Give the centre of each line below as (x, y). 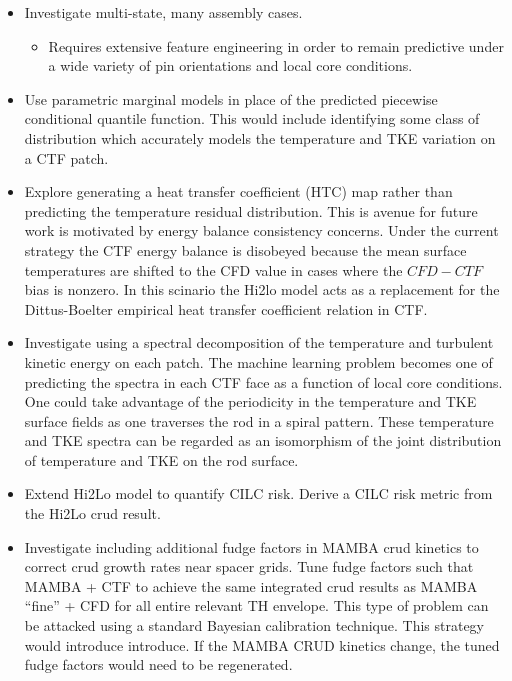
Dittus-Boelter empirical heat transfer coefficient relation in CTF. (226, 308)
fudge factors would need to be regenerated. (158, 664)
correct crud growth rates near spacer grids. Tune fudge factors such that (249, 566)
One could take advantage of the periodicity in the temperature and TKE (250, 401)
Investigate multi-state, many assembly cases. (163, 12)
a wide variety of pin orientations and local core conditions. (230, 65)
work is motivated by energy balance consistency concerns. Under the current (261, 230)
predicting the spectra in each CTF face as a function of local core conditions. (263, 381)
